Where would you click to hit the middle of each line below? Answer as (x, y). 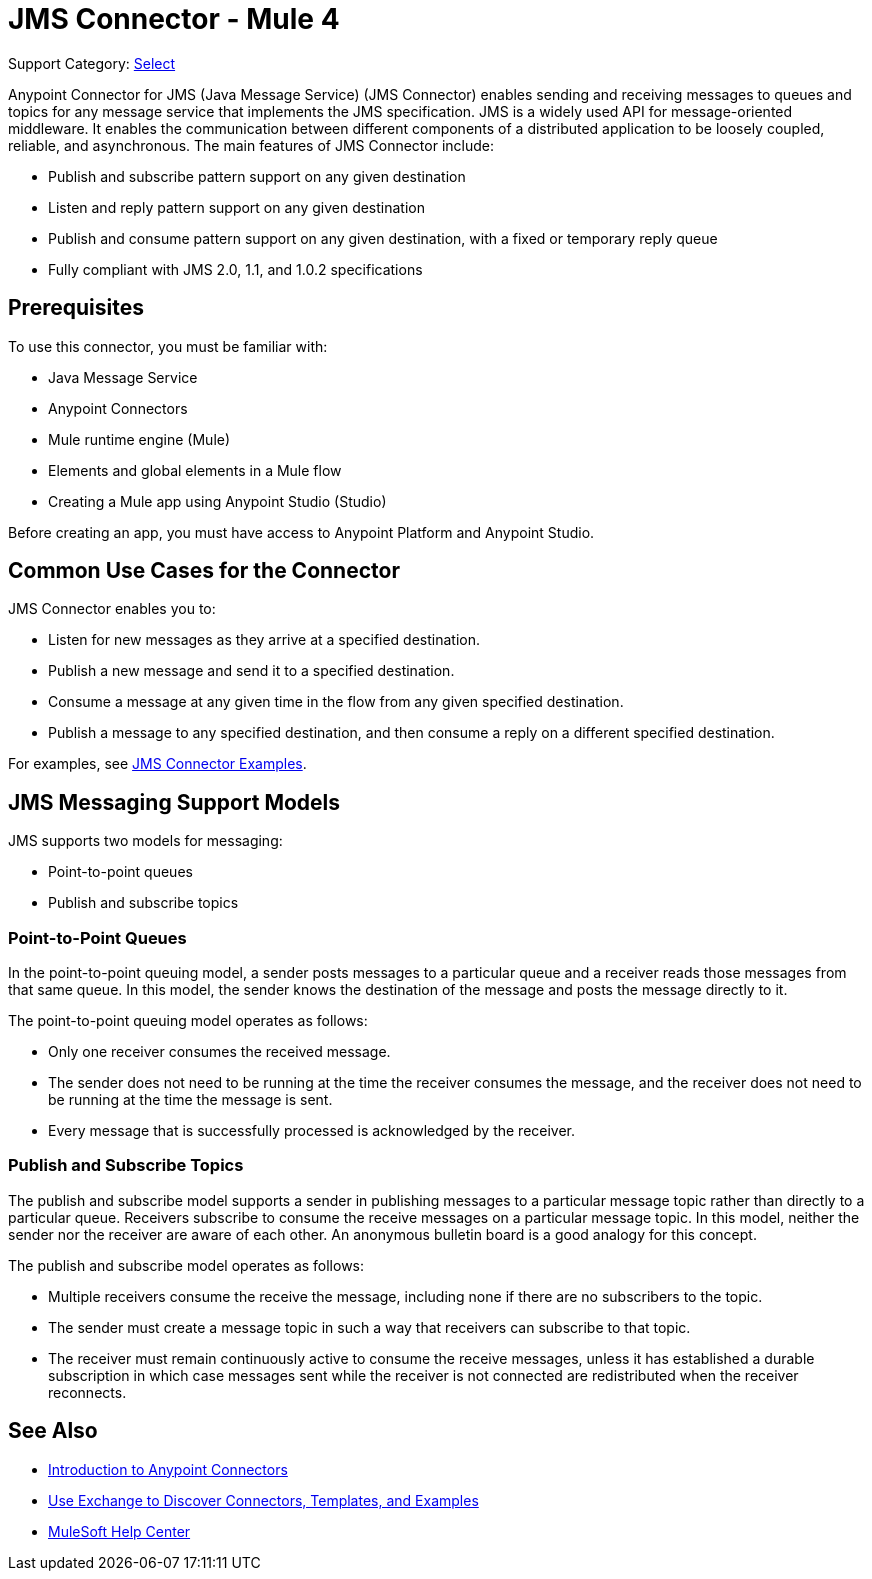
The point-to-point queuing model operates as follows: (188, 1021)
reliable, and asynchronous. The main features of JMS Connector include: (251, 145)
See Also (53, 1431)
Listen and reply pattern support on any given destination (237, 207)
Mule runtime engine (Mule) (139, 439)
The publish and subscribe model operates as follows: (186, 1265)
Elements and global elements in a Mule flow (195, 470)
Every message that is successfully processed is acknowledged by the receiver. (312, 1131)
